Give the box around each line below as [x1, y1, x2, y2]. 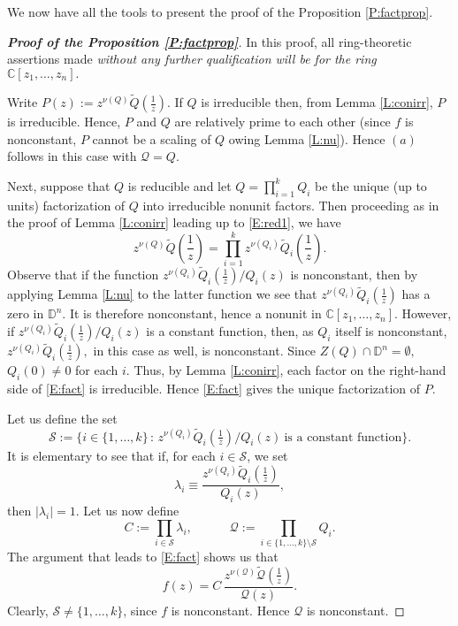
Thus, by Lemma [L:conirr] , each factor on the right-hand [134, 361, 447, 379]
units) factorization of [7, 195, 126, 214]
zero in [7, 304, 44, 323]
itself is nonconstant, [335, 322, 447, 340]
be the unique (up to [315, 176, 427, 195]
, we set [247, 446, 288, 464]
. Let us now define [75, 501, 179, 520]
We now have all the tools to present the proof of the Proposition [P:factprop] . [7, 3, 433, 20]
